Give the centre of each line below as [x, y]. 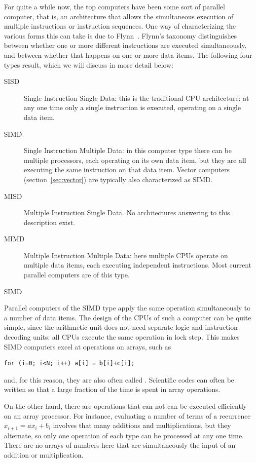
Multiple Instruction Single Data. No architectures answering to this [127, 212]
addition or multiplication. [44, 454]
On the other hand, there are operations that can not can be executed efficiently [126, 406]
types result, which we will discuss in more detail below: [89, 64]
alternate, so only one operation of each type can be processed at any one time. [124, 435]
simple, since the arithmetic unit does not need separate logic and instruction [121, 327]
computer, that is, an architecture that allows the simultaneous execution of [119, 16]
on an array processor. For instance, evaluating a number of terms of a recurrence [127, 415]
